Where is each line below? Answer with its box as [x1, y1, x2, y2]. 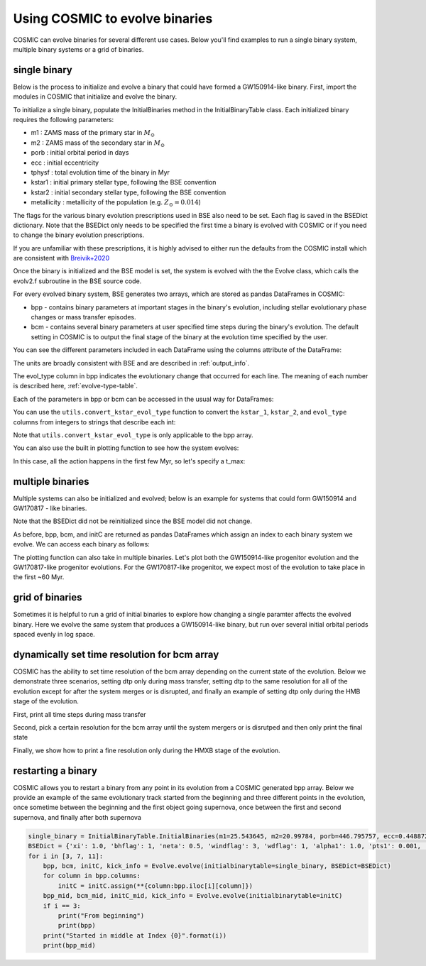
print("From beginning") [58, 911, 145, 919]
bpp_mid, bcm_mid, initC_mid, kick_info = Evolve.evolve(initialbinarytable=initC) [43, 891, 343, 900]
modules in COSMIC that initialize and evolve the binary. [13, 92, 177, 101]
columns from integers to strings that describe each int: [13, 417, 176, 426]
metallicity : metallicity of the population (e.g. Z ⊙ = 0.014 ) [31, 198, 202, 208]
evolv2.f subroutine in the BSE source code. [13, 277, 142, 285]
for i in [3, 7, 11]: [28, 852, 104, 860]
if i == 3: [43, 901, 81, 910]
